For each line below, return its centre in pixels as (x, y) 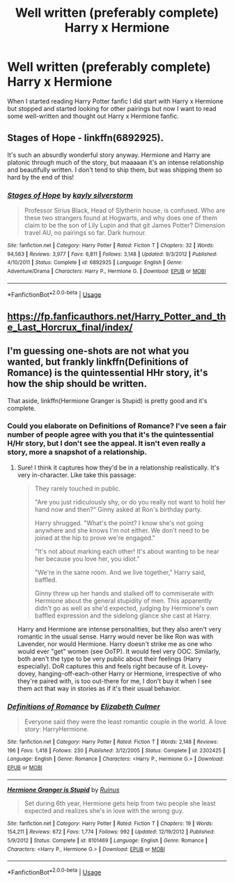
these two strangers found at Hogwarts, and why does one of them (120, 218)
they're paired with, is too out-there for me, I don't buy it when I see (115, 681)
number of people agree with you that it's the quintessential (110, 435)
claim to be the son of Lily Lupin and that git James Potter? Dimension (124, 226)
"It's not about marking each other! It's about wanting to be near (127, 551)
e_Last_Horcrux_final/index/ (70, 327)
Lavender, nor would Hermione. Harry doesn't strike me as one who (115, 643)
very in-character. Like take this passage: (77, 475)
